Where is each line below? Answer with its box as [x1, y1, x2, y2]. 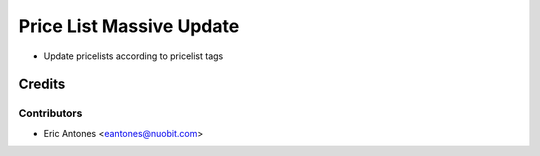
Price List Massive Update [18, 15, 240, 37]
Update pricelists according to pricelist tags [43, 50, 224, 62]
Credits [18, 76, 66, 93]
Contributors [18, 106, 83, 120]
